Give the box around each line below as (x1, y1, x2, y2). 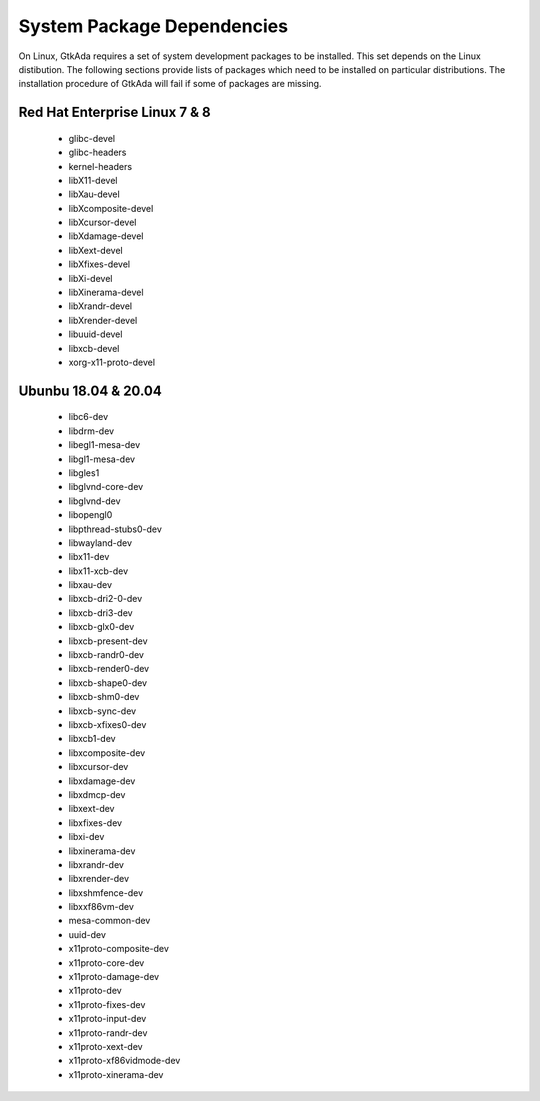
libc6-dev (68, 411, 109, 423)
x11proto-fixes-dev (68, 998, 146, 1010)
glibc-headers (68, 146, 127, 159)
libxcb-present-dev (68, 635, 149, 647)
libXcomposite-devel (68, 202, 154, 214)
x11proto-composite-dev (68, 943, 170, 955)
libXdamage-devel (68, 230, 144, 242)
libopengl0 (68, 509, 113, 521)
